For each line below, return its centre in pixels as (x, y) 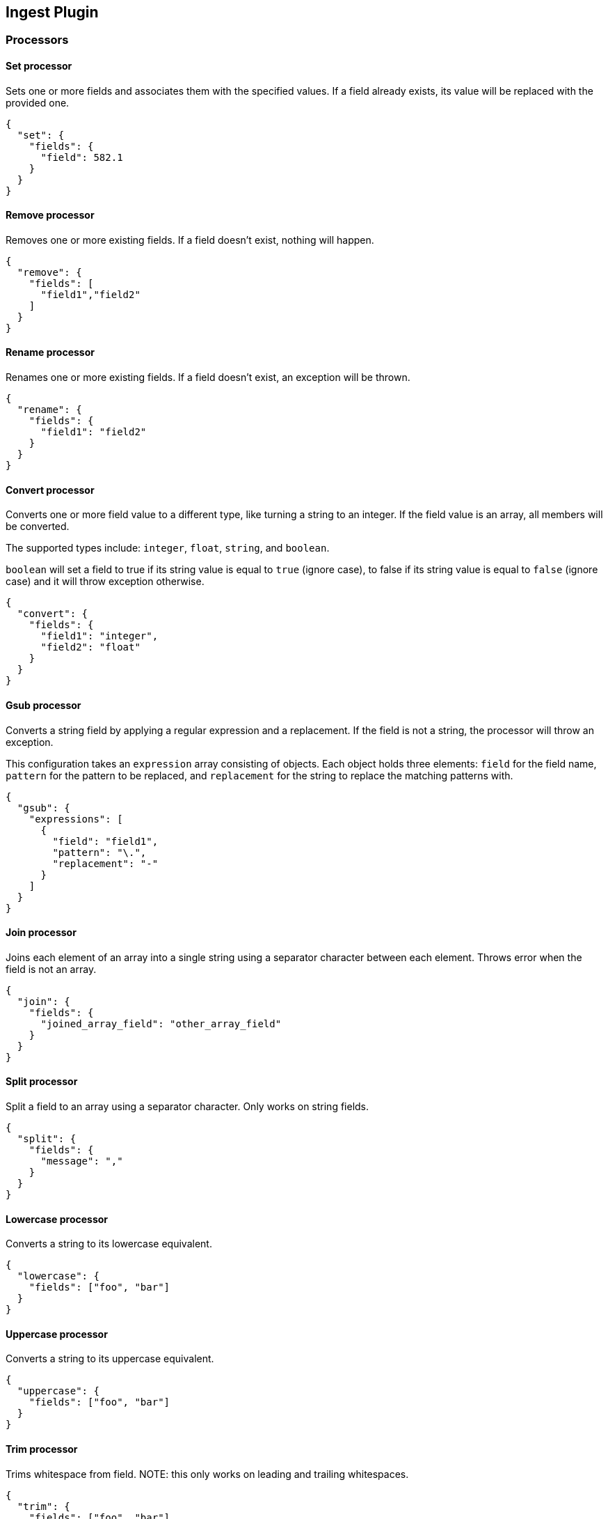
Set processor (39, 66)
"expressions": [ (76, 819)
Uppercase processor (57, 1334)
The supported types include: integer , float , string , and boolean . (168, 548)
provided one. (38, 102)
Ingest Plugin (52, 12)
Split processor (42, 1082)
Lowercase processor (57, 1219)
